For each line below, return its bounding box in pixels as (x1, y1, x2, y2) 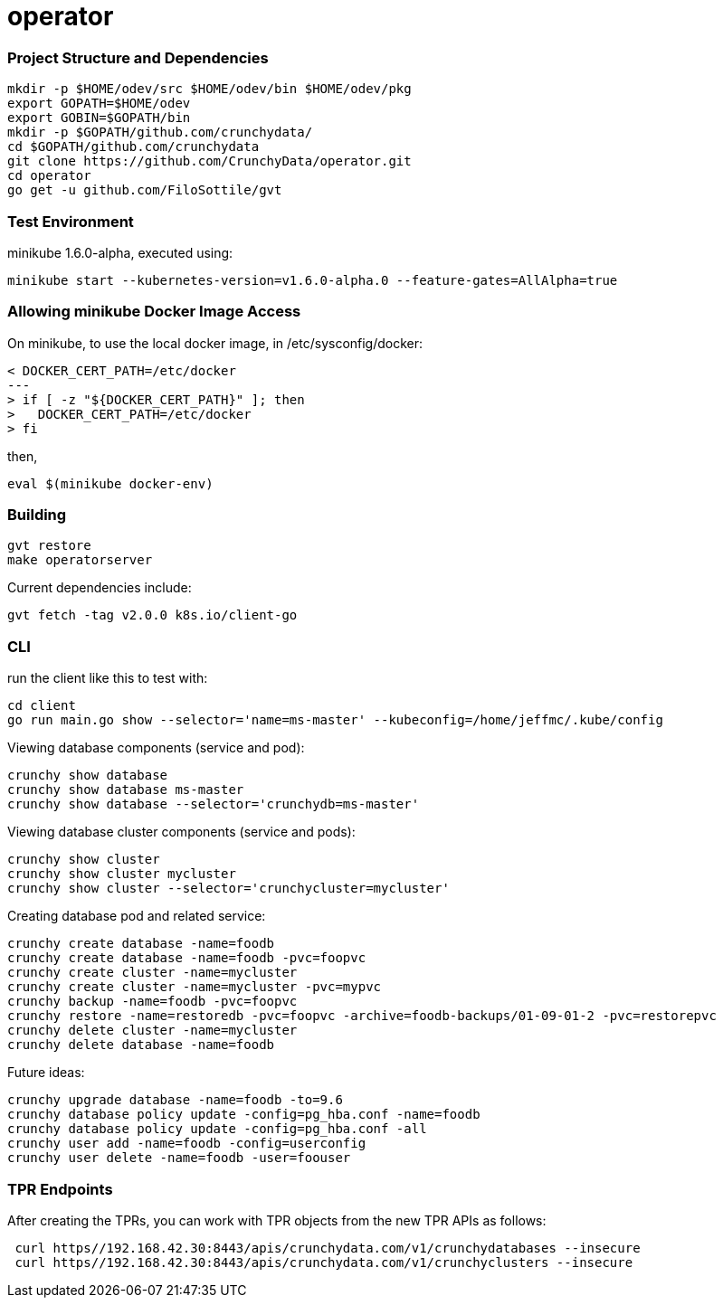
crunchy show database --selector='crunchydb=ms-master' (7, 797, 420, 812)
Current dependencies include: (7, 580, 192, 596)
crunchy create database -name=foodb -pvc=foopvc (7, 950, 366, 966)
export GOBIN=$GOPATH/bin (7, 110, 191, 126)
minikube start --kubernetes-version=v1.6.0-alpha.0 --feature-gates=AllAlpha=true (7, 272, 618, 288)
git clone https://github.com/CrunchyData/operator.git (7, 154, 412, 169)
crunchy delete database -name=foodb (7, 1037, 275, 1053)
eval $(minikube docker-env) (7, 476, 214, 491)
